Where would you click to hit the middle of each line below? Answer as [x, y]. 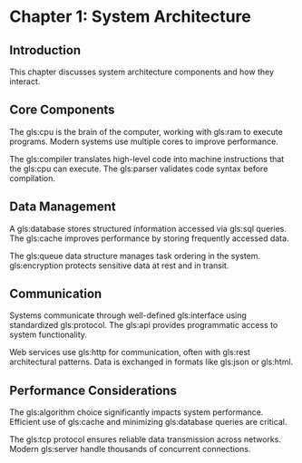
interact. [25, 82]
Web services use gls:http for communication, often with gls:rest [130, 352]
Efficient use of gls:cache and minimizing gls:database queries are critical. [148, 422]
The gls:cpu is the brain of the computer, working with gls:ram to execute [146, 131]
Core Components [62, 110]
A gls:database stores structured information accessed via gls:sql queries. [148, 228]
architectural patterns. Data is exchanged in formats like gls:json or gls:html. [151, 362]
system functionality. [49, 335]
